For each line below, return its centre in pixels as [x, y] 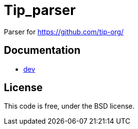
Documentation [42, 50]
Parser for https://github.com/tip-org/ [64, 32]
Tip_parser [40, 10]
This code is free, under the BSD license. [69, 106]
